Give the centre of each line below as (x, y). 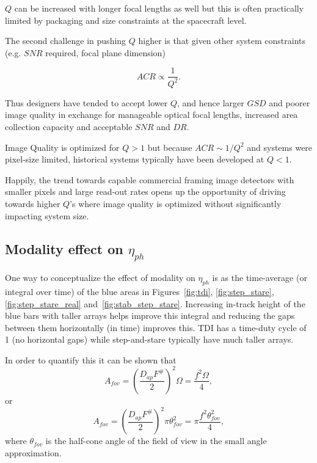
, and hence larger (211, 102)
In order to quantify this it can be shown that (91, 359)
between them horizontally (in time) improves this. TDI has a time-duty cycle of (156, 327)
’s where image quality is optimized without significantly (176, 203)
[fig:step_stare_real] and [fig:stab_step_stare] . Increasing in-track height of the (155, 303)
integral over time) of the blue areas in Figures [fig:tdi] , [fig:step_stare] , (140, 291)
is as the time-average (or (260, 278)
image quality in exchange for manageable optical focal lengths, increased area (151, 115)
